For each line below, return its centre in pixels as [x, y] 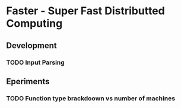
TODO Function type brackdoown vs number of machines [91, 98]
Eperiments [28, 81]
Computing [34, 23]
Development [32, 45]
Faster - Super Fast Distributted [85, 11]
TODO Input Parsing [36, 62]
